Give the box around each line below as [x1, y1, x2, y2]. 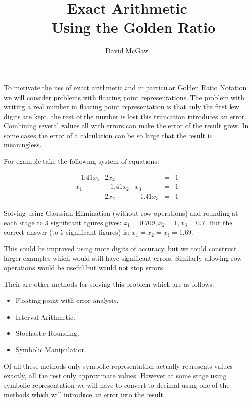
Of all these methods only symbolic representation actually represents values [4, 361, 233, 371]
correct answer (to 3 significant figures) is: [4, 227, 130, 237]
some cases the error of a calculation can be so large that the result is [4, 130, 212, 140]
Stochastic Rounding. [15, 328, 79, 338]
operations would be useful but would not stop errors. [4, 262, 165, 273]
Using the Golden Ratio [51, 17, 216, 37]
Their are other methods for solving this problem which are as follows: [4, 279, 214, 289]
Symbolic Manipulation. [15, 344, 87, 355]
